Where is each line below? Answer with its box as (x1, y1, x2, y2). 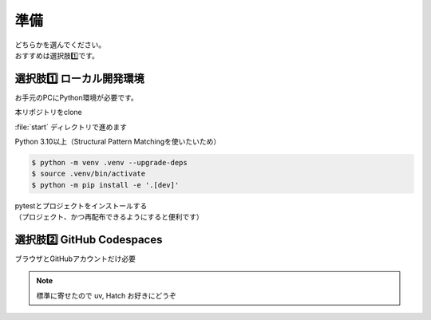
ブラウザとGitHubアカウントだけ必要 (14, 254, 136, 263)
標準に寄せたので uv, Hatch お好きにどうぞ (36, 290, 177, 300)
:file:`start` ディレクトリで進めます (14, 122, 128, 132)
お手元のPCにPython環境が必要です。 (14, 93, 139, 102)
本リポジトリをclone (14, 108, 83, 117)
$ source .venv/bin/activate (31, 169, 146, 179)
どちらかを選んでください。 (14, 40, 106, 49)
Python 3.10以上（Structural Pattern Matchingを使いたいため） (14, 136, 221, 147)
